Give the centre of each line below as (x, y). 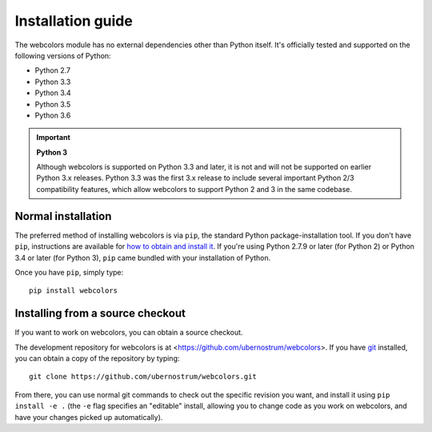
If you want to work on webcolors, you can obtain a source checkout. (129, 333)
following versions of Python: (63, 55)
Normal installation (63, 216)
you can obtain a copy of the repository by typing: (97, 358)
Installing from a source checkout (100, 313)
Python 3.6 (53, 115)
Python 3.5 (53, 104)
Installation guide (74, 21)
